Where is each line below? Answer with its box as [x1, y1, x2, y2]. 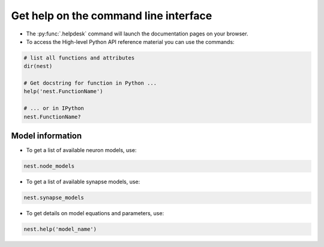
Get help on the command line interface [11, 9, 212, 22]
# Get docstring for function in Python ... [23, 80, 157, 87]
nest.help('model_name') [23, 226, 97, 233]
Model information [11, 131, 82, 141]
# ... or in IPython [23, 105, 84, 112]
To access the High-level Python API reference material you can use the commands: [26, 38, 235, 45]
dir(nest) [23, 63, 53, 70]
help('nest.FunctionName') [23, 88, 103, 95]
